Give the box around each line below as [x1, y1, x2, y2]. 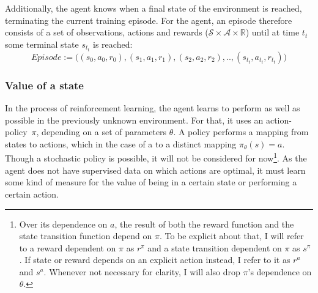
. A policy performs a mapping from [173, 125, 309, 138]
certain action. [5, 187, 59, 200]
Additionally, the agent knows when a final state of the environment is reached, [5, 2, 302, 14]
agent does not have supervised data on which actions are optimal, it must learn [5, 163, 306, 176]
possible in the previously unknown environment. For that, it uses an [5, 113, 264, 126]
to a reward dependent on [19, 241, 116, 254]
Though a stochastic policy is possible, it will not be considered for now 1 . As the [5, 150, 307, 165]
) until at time [245, 26, 300, 39]
